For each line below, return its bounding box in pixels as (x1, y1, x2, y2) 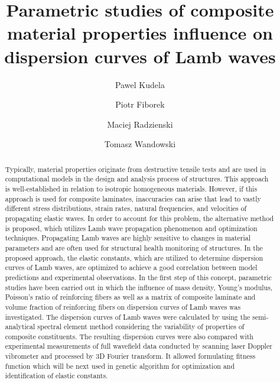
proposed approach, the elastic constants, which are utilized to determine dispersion (5, 252, 263, 262)
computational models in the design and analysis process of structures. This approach (5, 174, 269, 184)
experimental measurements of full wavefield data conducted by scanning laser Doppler (5, 341, 272, 351)
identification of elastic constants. (5, 371, 108, 381)
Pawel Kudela (115, 78, 165, 90)
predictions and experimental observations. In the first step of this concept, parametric (5, 272, 272, 282)
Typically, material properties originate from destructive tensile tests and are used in (5, 164, 266, 174)
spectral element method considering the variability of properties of (37, 322, 245, 332)
